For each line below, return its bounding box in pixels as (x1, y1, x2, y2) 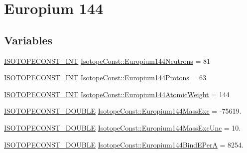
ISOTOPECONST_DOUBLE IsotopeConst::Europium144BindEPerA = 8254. (4, 139, 244, 150)
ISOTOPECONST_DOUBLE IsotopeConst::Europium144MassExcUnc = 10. (4, 122, 241, 133)
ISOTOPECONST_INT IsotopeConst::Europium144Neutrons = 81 (4, 55, 210, 66)
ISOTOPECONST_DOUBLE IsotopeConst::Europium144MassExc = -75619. (4, 106, 242, 116)
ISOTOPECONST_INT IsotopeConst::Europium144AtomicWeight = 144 (4, 89, 230, 99)
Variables (4, 32, 53, 47)
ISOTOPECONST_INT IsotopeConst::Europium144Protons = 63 (4, 72, 206, 83)
